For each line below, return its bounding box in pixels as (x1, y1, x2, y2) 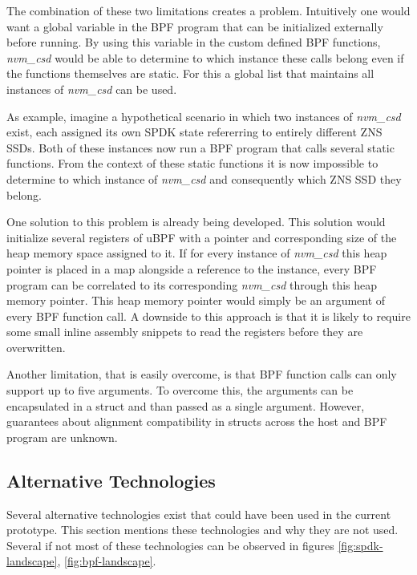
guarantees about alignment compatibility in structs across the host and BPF (6, 413, 387, 430)
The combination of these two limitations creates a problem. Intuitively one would (6, 2, 411, 18)
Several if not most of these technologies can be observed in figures (6, 537, 334, 553)
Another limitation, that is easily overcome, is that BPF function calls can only (6, 366, 397, 383)
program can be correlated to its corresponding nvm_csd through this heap (6, 276, 378, 293)
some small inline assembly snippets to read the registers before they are (6, 323, 363, 340)
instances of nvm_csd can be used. (6, 80, 177, 97)
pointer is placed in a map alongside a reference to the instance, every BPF (6, 260, 377, 277)
